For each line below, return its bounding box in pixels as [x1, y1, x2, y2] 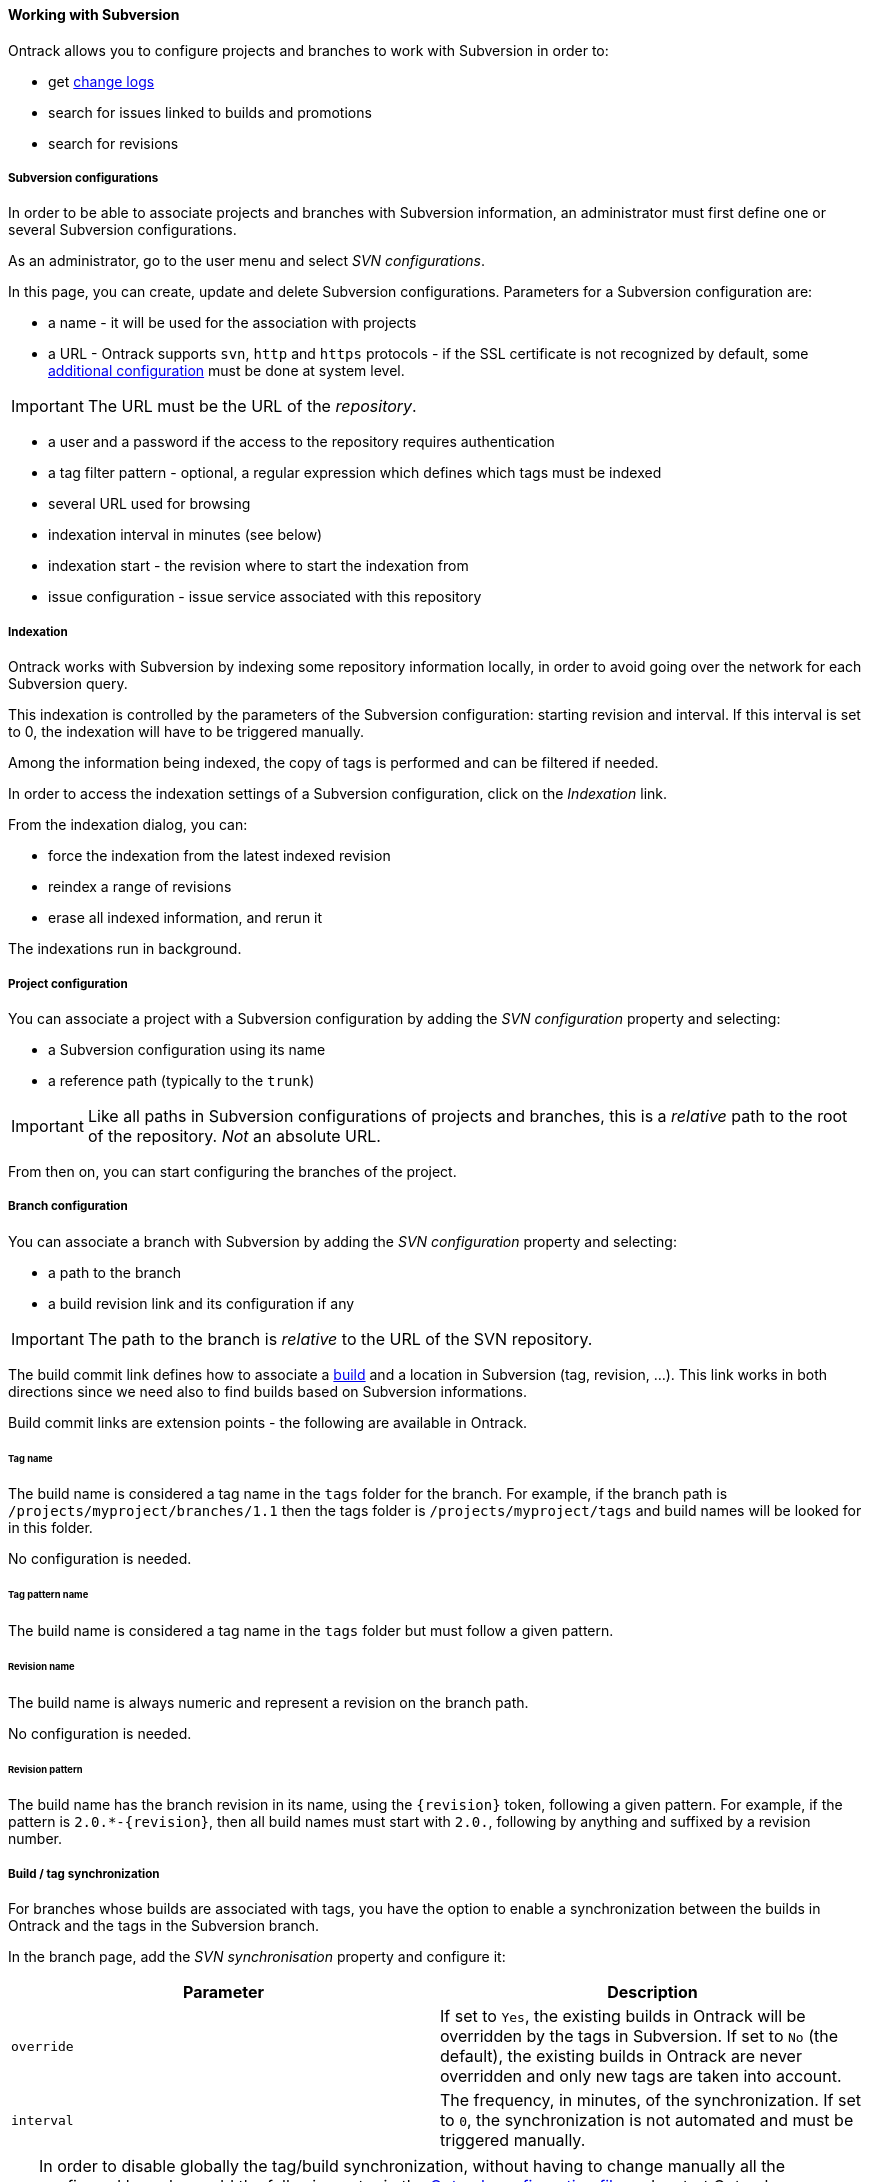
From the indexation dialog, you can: [8, 816, 248, 834]
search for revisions [48, 134, 179, 152]
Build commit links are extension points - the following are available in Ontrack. [8, 1413, 528, 1431]
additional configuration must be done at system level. [48, 362, 405, 380]
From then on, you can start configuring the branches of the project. [8, 1162, 457, 1180]
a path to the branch [48, 1263, 182, 1281]
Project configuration [8, 976, 128, 991]
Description [607, 1982, 698, 2003]
